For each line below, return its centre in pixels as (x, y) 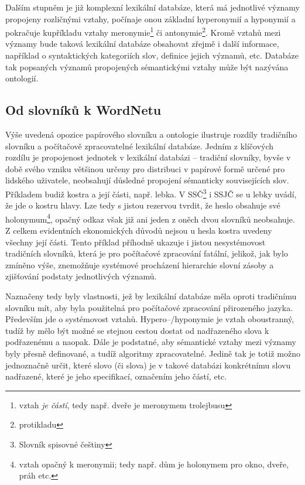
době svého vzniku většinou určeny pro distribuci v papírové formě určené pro (145, 168)
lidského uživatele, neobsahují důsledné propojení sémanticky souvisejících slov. (147, 180)
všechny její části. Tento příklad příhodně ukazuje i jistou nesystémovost (136, 242)
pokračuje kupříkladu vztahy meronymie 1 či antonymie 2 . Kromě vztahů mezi (143, 31)
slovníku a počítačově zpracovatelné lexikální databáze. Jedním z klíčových (140, 146)
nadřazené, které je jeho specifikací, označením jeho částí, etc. (116, 376)
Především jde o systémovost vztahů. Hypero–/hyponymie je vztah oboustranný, (150, 319)
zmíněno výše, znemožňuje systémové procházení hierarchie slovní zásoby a (140, 264)
